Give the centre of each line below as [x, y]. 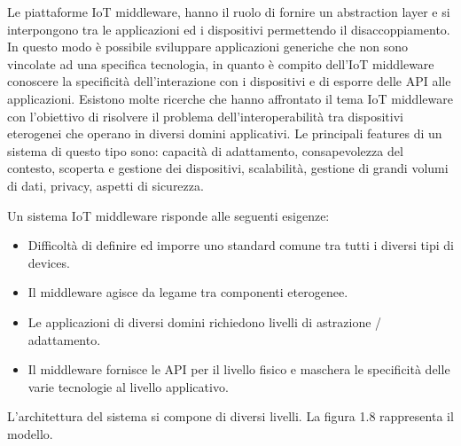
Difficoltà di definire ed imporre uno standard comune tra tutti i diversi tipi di [241, 245]
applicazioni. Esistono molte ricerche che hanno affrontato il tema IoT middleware [230, 98]
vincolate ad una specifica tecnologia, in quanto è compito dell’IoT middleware [221, 63]
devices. [49, 262]
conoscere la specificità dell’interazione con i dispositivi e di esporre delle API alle [229, 81]
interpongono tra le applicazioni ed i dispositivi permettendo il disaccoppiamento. [229, 29]
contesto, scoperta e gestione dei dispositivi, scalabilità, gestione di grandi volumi [228, 168]
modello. [30, 433]
